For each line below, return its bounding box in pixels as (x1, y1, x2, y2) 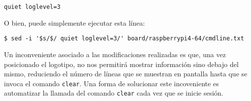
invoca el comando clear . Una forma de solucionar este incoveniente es (4, 78, 219, 88)
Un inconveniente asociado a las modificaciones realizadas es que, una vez (4, 49, 226, 59)
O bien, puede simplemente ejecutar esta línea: (4, 17, 145, 28)
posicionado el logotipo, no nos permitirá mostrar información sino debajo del (4, 59, 239, 69)
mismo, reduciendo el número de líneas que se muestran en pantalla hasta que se (4, 68, 248, 79)
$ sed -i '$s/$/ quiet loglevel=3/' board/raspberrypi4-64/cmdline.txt (4, 35, 244, 42)
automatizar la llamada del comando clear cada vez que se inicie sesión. (4, 88, 223, 98)
